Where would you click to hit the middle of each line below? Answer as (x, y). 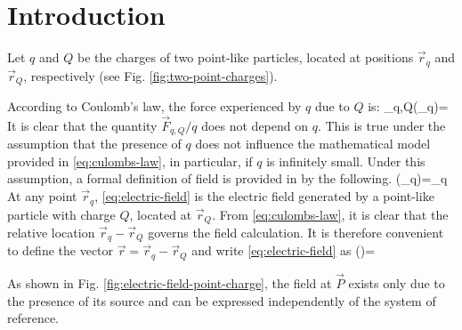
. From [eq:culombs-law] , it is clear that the (330, 214)
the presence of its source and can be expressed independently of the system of (222, 300)
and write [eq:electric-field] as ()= (284, 250)
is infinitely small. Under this (346, 161)
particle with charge (61, 214)
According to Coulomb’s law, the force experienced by (154, 106)
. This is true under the (381, 125)
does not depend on (255, 125)
